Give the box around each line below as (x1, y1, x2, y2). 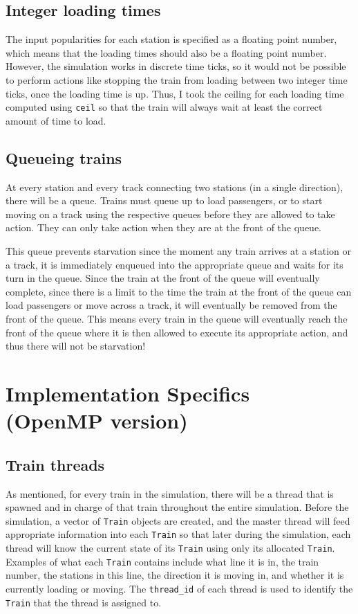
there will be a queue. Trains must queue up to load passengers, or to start (6, 193, 323, 208)
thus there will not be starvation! (6, 338, 146, 353)
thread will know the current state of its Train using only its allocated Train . (6, 541, 335, 555)
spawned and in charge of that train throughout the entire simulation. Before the (6, 500, 349, 514)
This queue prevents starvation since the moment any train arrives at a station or (6, 244, 351, 258)
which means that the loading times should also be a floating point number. (6, 45, 327, 60)
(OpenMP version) (6, 406, 188, 435)
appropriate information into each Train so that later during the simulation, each (6, 527, 351, 541)
